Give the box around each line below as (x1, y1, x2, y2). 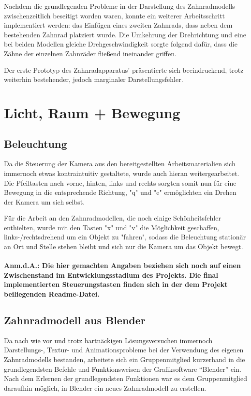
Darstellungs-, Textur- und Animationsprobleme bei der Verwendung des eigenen (4, 345, 244, 355)
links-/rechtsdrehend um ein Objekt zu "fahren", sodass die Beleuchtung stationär (4, 232, 246, 242)
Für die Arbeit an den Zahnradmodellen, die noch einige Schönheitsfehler (4, 213, 221, 223)
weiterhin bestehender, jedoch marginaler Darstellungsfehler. (4, 74, 183, 84)
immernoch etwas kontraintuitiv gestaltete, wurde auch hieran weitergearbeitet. (4, 168, 239, 178)
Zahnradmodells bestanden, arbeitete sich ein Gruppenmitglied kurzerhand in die (4, 354, 245, 364)
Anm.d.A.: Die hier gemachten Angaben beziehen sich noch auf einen (4, 260, 241, 270)
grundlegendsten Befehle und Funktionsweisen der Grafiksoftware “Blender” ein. (4, 364, 241, 374)
